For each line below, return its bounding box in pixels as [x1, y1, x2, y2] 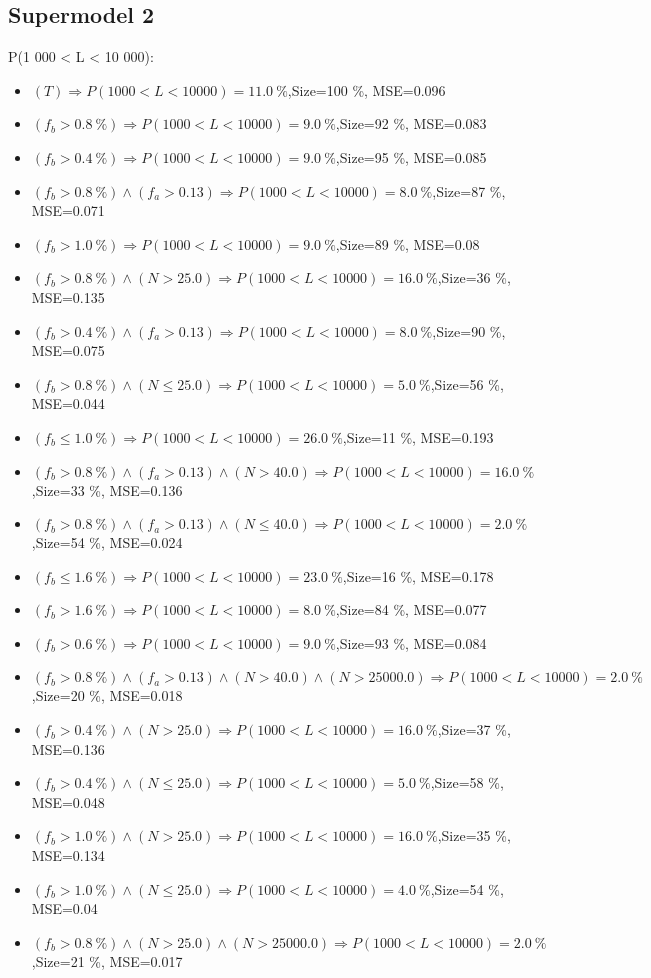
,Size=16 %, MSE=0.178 [342, 565, 494, 586]
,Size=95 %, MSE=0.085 [335, 146, 487, 167]
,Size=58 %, [430, 772, 504, 793]
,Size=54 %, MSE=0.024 [31, 532, 183, 553]
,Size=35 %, [437, 825, 511, 846]
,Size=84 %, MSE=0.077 [335, 599, 487, 620]
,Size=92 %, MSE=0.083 [335, 113, 487, 134]
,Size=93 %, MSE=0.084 [335, 632, 487, 653]
